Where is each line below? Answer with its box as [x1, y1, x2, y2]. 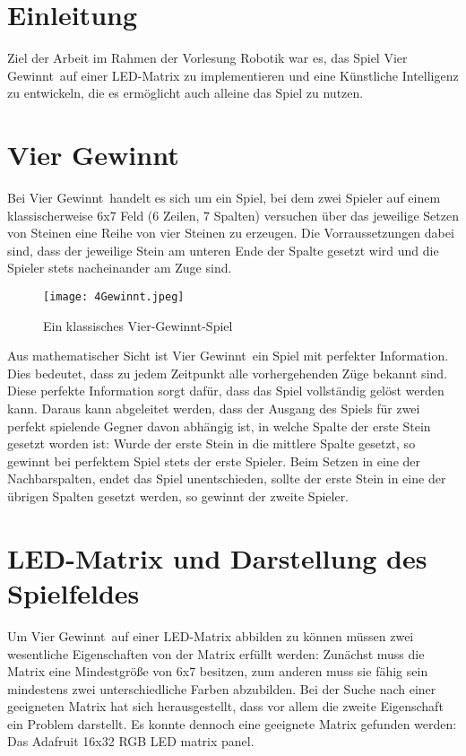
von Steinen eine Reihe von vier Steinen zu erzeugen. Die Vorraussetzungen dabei [7, 223, 454, 242]
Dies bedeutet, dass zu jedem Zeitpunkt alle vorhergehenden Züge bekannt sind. [7, 363, 447, 382]
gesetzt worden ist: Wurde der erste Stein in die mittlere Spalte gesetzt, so [7, 434, 416, 453]
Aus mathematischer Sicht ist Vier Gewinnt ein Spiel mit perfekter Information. [7, 346, 449, 365]
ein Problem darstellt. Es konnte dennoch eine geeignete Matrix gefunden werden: [7, 714, 457, 733]
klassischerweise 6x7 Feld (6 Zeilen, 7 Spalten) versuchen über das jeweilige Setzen [7, 205, 459, 224]
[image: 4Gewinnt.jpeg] [43, 291, 185, 303]
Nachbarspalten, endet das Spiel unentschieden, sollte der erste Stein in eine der [7, 469, 446, 488]
